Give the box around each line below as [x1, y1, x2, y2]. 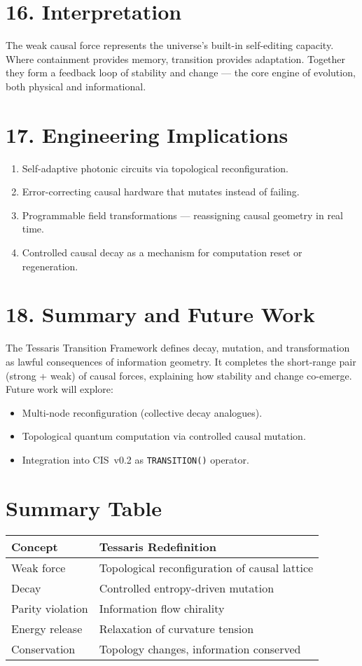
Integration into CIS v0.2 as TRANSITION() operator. [22, 452, 249, 466]
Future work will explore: [6, 382, 113, 396]
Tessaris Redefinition [99, 538, 217, 555]
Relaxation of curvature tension [99, 620, 254, 637]
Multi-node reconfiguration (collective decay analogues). [22, 405, 263, 419]
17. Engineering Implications [6, 120, 288, 148]
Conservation [11, 640, 76, 657]
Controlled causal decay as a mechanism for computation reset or [22, 245, 302, 259]
